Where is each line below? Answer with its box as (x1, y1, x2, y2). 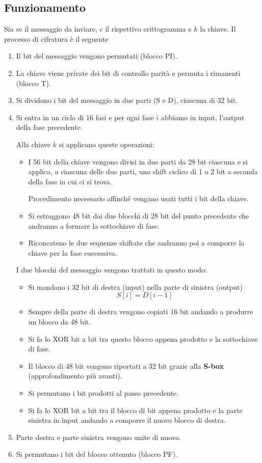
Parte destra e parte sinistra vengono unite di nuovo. (16, 431, 181, 442)
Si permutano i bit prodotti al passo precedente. (28, 388, 178, 398)
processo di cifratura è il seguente (4, 33, 109, 44)
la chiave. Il (200, 23, 236, 34)
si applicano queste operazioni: (59, 139, 154, 149)
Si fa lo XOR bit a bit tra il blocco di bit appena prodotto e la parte (28, 404, 243, 415)
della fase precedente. (16, 122, 83, 132)
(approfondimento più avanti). (28, 370, 122, 381)
